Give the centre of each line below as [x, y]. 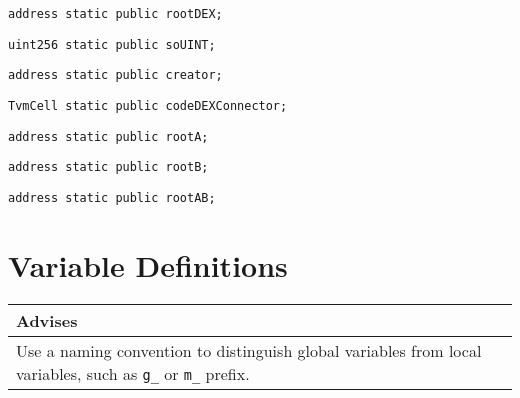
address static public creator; [115, 75]
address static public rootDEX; [115, 14]
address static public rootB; [108, 167]
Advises [47, 320]
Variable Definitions [148, 264]
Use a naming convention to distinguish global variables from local [249, 350]
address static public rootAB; [112, 197]
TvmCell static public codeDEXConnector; [148, 105]
